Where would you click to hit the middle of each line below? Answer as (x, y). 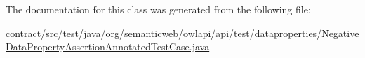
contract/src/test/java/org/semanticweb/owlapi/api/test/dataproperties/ (164, 32)
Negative (340, 32)
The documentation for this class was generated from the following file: (158, 9)
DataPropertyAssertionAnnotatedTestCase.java (108, 46)
